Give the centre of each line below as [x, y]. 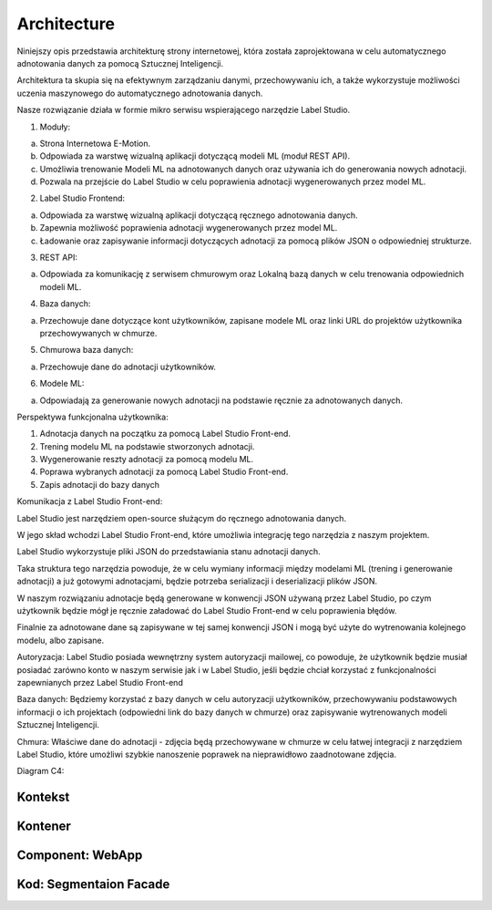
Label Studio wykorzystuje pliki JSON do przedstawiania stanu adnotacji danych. [169, 552]
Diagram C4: [41, 771]
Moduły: [55, 127]
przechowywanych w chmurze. [98, 333]
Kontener [44, 827]
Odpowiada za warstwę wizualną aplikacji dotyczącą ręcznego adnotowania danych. [199, 215]
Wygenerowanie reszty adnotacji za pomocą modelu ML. [147, 460]
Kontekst [43, 797]
